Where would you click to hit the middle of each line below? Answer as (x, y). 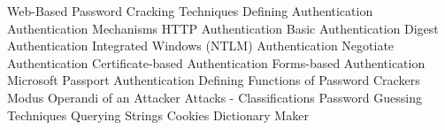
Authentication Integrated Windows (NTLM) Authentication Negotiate (201, 46)
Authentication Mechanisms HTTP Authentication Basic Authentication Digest (223, 28)
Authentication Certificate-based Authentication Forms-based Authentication (216, 62)
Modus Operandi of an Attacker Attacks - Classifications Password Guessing (215, 97)
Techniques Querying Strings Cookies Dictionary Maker (158, 115)
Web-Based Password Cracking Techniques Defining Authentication (190, 11)
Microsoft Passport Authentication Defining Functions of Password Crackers (214, 80)
